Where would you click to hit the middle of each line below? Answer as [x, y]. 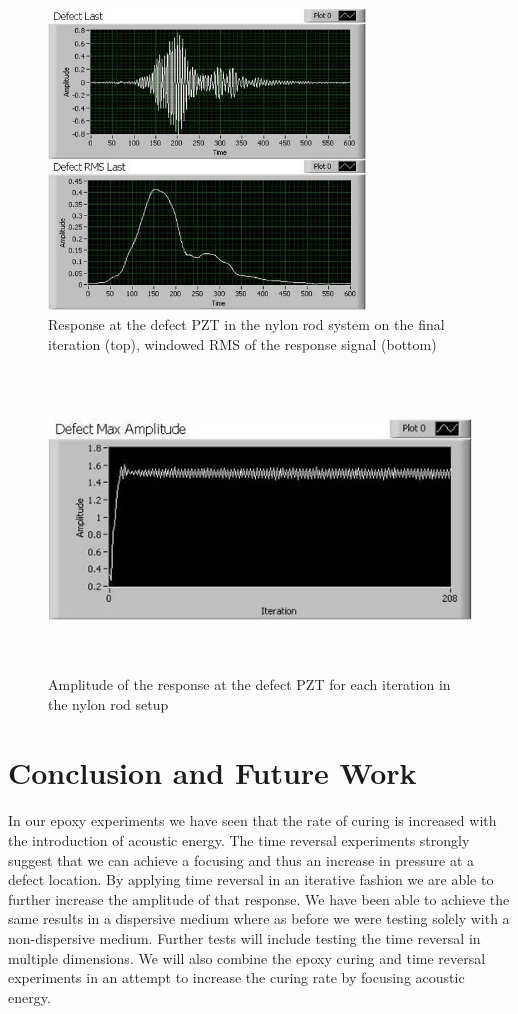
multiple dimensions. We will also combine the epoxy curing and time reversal [247, 957]
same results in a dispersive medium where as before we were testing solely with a [259, 918]
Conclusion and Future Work [212, 772]
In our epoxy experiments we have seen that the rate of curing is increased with [252, 820]
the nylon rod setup [108, 703]
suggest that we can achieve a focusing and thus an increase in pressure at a [241, 859]
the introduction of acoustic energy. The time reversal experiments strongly [239, 840]
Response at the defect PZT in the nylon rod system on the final [246, 323]
